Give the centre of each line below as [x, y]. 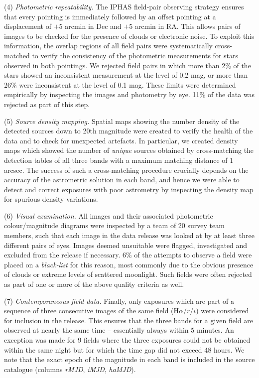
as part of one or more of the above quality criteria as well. [94, 284]
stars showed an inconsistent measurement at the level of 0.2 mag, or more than [126, 75]
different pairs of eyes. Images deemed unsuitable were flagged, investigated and [126, 245]
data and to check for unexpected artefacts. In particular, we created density [121, 140]
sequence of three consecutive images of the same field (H [92, 311]
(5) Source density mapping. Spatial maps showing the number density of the [122, 121]
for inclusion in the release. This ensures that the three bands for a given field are [129, 320]
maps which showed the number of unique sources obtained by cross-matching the [129, 150]
